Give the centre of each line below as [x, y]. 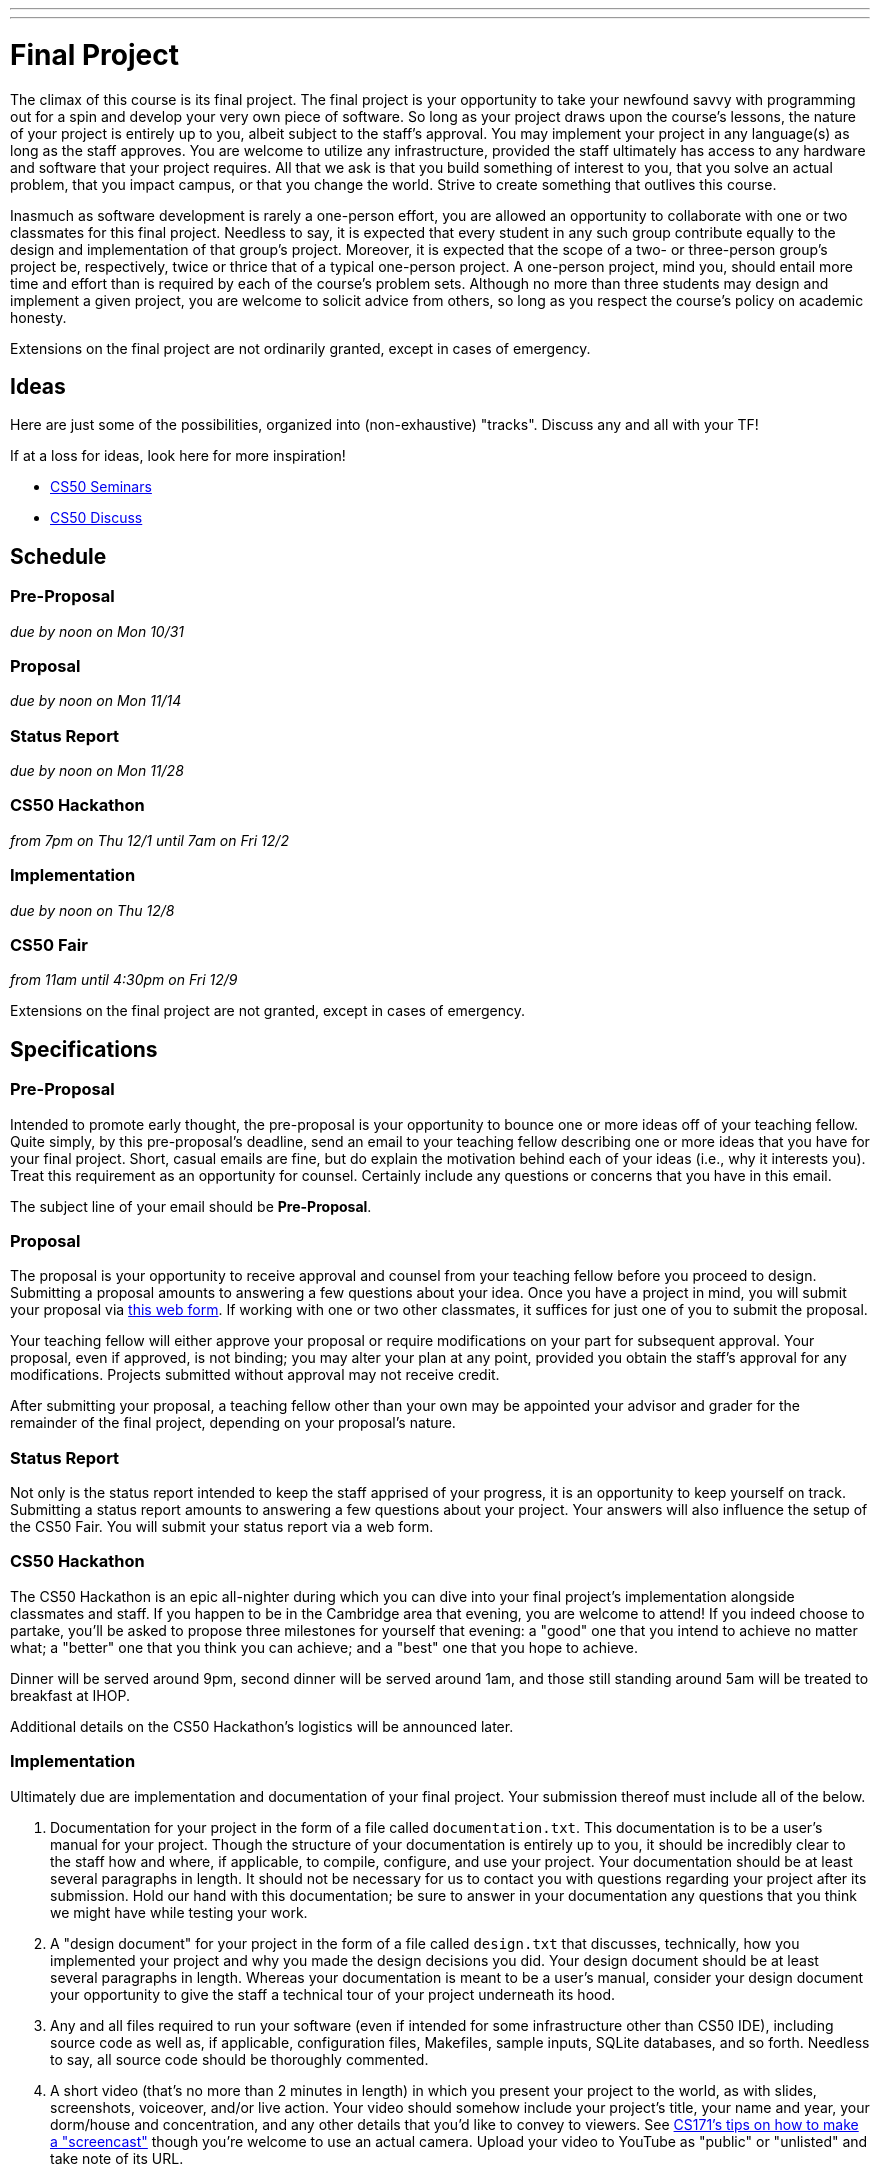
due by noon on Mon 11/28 [97, 771]
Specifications [84, 1049]
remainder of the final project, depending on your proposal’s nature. [233, 1423]
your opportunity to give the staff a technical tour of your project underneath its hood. [333, 1994]
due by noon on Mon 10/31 [97, 631]
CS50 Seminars [101, 487]
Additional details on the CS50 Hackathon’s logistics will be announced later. [262, 1726]
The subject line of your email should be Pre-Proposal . [191, 1206]
